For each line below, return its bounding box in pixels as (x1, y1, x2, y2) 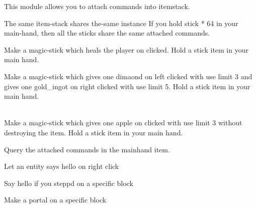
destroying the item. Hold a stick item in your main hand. (4, 127, 183, 137)
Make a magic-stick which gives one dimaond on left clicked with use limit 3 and (4, 71, 252, 81)
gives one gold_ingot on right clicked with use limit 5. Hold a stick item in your (4, 81, 250, 91)
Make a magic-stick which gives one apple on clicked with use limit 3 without (4, 117, 242, 128)
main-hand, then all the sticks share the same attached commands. (4, 28, 210, 38)
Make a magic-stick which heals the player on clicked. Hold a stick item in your (4, 44, 248, 55)
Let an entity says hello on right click (4, 161, 119, 171)
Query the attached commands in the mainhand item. (4, 144, 170, 154)
